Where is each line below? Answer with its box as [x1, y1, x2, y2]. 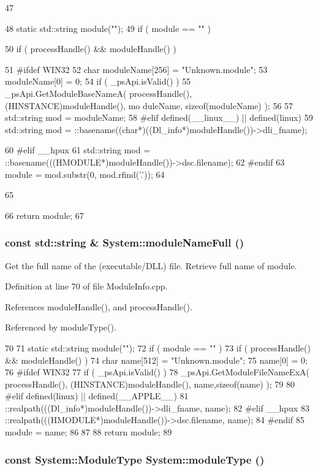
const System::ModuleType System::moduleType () [5, 451, 265, 467]
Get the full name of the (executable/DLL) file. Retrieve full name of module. [5, 259, 297, 272]
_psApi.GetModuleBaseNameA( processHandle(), [5, 86, 192, 99]
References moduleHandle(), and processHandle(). [5, 300, 192, 313]
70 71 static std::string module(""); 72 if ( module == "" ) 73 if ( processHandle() [5, 341, 311, 354]
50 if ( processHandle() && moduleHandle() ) [5, 42, 176, 55]
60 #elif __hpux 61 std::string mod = [5, 144, 151, 156]
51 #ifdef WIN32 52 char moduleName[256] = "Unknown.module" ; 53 [5, 63, 268, 75]
